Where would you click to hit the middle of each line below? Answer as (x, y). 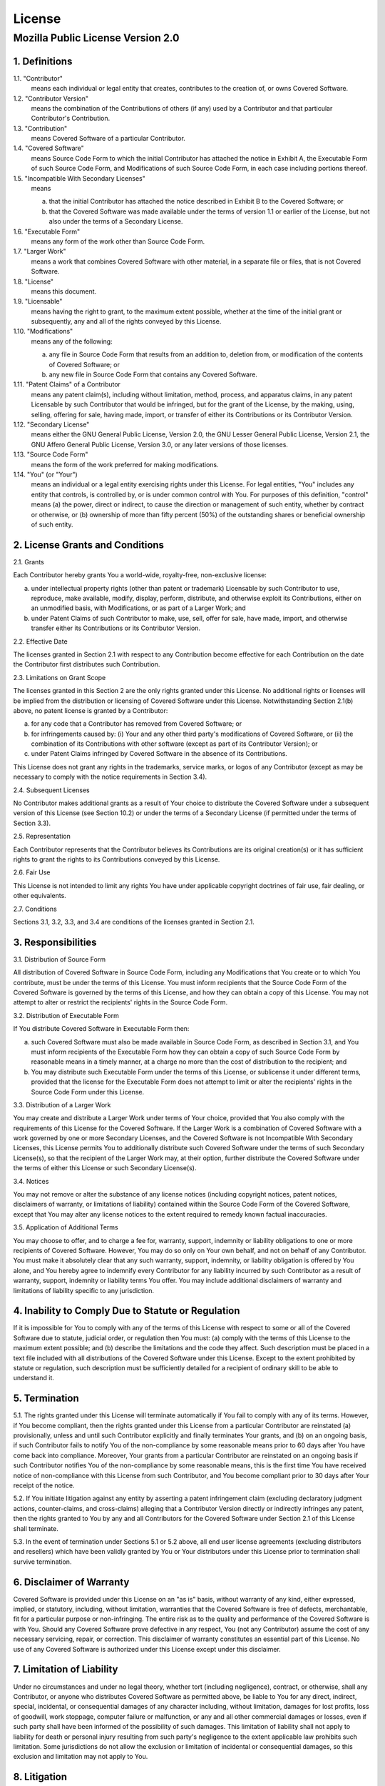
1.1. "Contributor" (38, 78)
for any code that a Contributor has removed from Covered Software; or (137, 724)
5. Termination (46, 1398)
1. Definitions (43, 61)
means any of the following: (72, 341)
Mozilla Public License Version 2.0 (96, 38)
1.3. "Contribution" (40, 128)
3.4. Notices (31, 1181)
